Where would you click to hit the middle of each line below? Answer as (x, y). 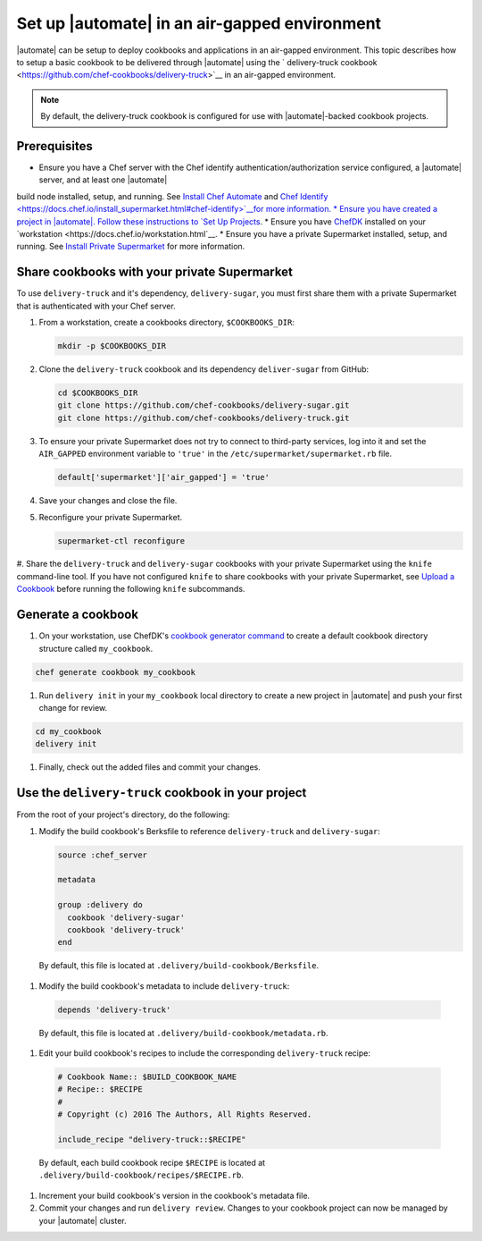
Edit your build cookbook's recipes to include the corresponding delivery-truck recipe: (204, 1053)
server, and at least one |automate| (103, 180)
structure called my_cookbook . (96, 648)
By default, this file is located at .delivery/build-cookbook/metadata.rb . (184, 1033)
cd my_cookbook (68, 731)
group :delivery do (100, 905)
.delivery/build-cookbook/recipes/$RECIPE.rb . (141, 1175)
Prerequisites (54, 146)
